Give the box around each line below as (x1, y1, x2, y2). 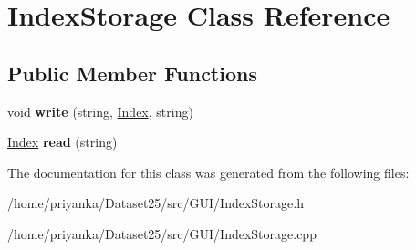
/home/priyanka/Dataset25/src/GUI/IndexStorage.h (7, 193, 304, 213)
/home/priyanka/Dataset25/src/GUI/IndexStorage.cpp (7, 224, 317, 243)
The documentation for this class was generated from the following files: (7, 162, 410, 182)
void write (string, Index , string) (7, 101, 193, 120)
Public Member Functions (7, 58, 257, 87)
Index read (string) (7, 132, 118, 151)
